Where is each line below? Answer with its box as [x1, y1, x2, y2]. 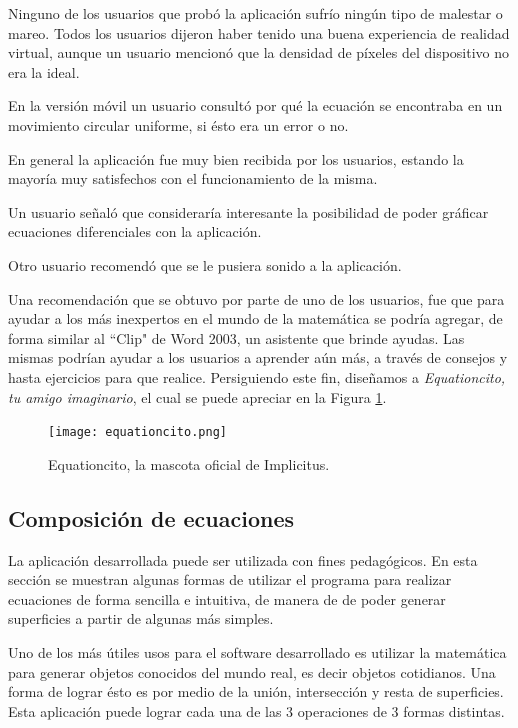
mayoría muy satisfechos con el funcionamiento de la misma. [8, 168, 378, 189]
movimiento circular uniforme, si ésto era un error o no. [8, 114, 349, 135]
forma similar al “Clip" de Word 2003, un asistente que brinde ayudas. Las [8, 327, 465, 348]
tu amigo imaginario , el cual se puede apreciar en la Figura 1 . [8, 386, 387, 407]
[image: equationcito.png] [48, 425, 227, 440]
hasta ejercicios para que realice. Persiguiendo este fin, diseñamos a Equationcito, [8, 366, 506, 387]
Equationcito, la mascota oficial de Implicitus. [48, 453, 330, 474]
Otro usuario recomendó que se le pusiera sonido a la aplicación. [8, 254, 402, 275]
